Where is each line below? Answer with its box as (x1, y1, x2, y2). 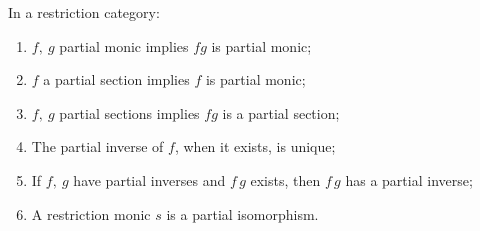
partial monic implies (59, 35, 189, 56)
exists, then (250, 169, 321, 190)
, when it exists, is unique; (174, 136, 336, 157)
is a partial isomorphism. (166, 203, 319, 224)
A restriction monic (31, 203, 151, 224)
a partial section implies (43, 69, 190, 90)
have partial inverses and (73, 169, 226, 190)
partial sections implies (59, 102, 200, 123)
